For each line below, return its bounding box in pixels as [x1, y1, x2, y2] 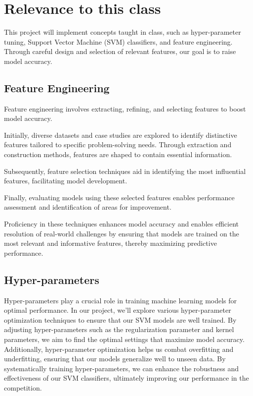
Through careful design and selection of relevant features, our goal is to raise [4, 46, 236, 57]
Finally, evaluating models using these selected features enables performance [4, 192, 235, 202]
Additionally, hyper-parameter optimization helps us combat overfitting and [4, 343, 234, 354]
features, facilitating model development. [4, 175, 127, 186]
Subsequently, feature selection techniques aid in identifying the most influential [4, 166, 246, 176]
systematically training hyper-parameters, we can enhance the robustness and [4, 363, 239, 373]
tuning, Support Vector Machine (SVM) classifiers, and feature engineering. [4, 36, 233, 47]
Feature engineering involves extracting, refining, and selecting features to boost [4, 103, 246, 113]
